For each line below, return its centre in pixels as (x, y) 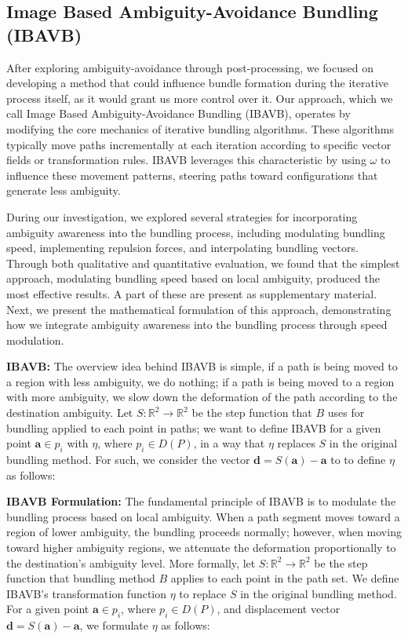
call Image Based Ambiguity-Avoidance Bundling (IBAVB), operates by (178, 113)
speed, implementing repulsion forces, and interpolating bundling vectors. (182, 248)
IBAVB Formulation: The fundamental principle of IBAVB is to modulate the (201, 501)
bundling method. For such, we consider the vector (128, 460)
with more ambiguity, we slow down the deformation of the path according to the (202, 397)
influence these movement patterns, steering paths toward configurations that (192, 175)
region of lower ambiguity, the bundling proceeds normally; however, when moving (204, 532)
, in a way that (229, 443)
